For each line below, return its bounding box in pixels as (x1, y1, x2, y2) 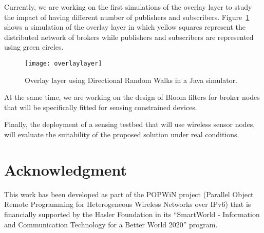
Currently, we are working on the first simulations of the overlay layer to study (4, 2, 252, 12)
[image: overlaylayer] (25, 59, 102, 67)
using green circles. (4, 41, 64, 52)
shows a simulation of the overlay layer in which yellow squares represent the (4, 22, 246, 32)
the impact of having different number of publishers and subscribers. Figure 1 (4, 11, 250, 22)
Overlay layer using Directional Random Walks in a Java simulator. (25, 74, 237, 85)
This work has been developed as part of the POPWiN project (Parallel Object (4, 188, 254, 199)
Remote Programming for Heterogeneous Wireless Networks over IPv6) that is (4, 199, 251, 209)
